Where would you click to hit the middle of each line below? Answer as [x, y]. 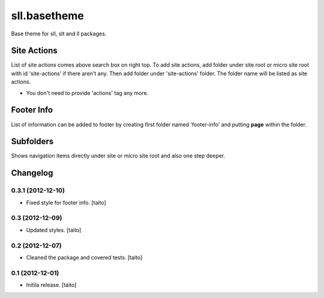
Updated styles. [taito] [54, 230]
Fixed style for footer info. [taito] [66, 202]
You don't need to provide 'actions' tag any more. [87, 93]
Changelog [32, 173]
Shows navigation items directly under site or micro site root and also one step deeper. [118, 156]
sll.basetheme [47, 16]
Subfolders [32, 141]
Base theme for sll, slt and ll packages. [59, 34]
